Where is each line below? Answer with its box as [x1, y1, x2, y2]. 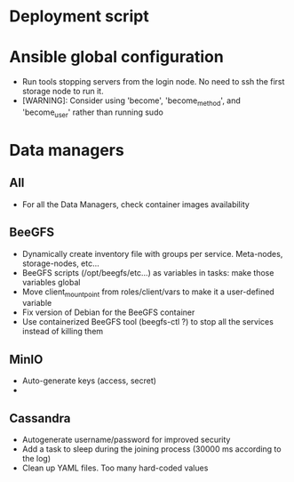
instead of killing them [21, 326, 104, 337]
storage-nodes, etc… [21, 258, 99, 269]
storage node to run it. [21, 86, 104, 97]
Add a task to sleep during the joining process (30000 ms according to [21, 443, 282, 454]
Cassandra [9, 411, 71, 426]
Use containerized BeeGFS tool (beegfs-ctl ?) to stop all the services [21, 317, 274, 327]
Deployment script [9, 6, 149, 27]
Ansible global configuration [9, 47, 224, 68]
